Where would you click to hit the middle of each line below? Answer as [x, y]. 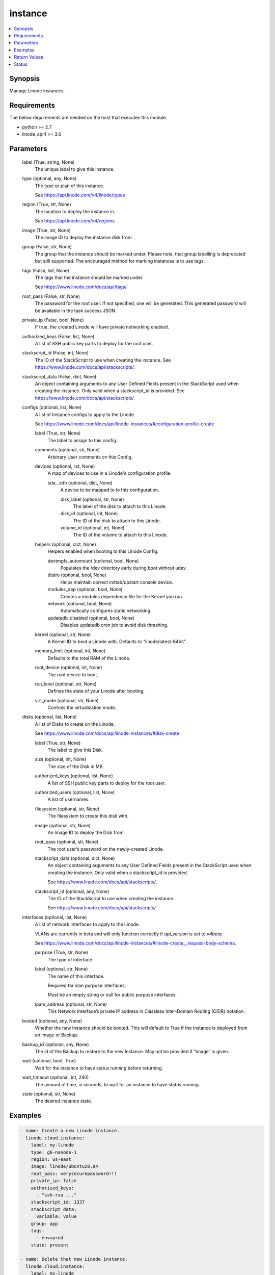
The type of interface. [71, 959]
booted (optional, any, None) [52, 1021]
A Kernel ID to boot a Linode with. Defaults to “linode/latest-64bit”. [117, 641]
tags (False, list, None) [46, 270]
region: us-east [51, 1159]
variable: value [57, 1217]
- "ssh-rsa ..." [57, 1195]
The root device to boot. [73, 674]
